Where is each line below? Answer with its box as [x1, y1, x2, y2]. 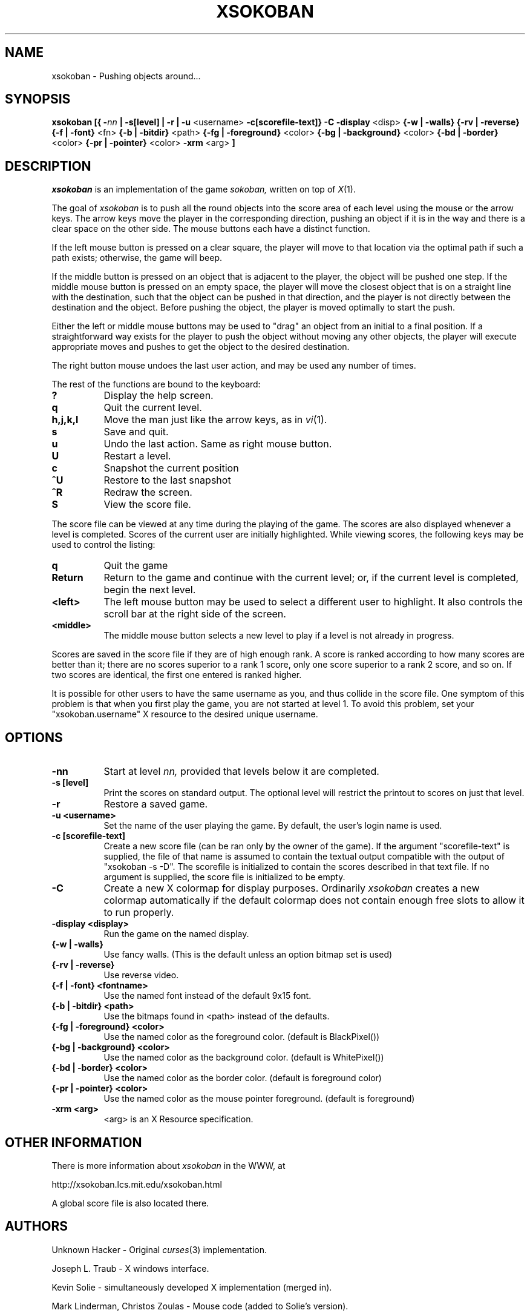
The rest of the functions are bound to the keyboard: [51, 379, 261, 390]
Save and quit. [103, 426, 169, 438]
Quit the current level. [103, 401, 202, 414]
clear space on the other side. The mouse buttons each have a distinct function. [51, 223, 370, 234]
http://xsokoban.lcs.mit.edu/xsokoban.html [51, 1179, 222, 1189]
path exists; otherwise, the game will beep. [51, 252, 223, 263]
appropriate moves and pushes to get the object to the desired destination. [51, 341, 350, 352]
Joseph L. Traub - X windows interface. [51, 1263, 209, 1274]
